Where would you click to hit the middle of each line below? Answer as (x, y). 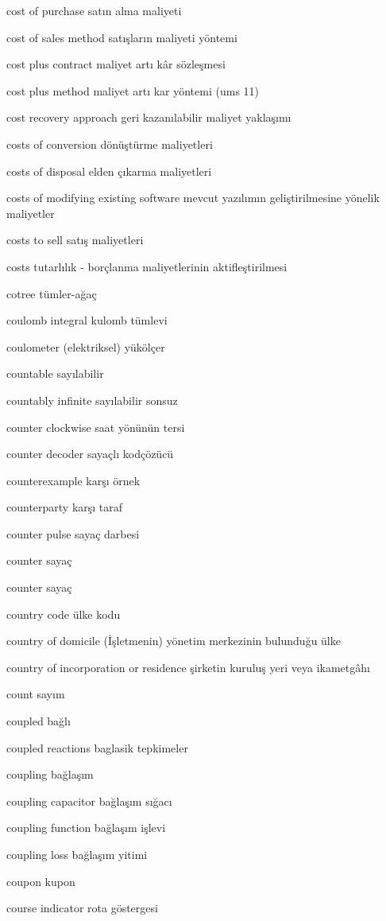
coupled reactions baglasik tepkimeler (97, 747)
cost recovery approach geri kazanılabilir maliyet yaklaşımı (149, 117)
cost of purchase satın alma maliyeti (94, 10)
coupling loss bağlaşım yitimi (77, 854)
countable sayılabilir (55, 373)
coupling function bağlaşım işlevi (86, 828)
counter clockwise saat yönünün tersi (96, 427)
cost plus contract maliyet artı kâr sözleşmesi (116, 64)
